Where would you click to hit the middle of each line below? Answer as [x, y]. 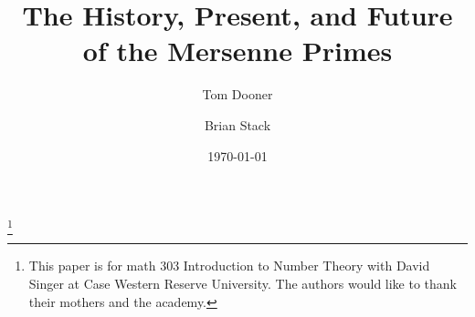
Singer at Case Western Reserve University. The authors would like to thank [243, 284]
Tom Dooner [237, 94]
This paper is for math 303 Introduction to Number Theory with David [229, 266]
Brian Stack [237, 124]
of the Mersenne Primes [237, 51]
